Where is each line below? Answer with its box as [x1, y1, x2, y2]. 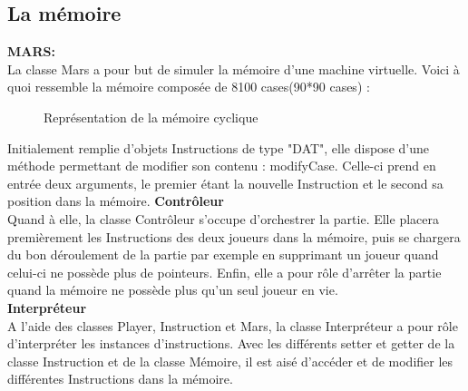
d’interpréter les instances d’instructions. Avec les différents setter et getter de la [7, 334, 455, 353]
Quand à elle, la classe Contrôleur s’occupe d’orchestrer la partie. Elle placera [7, 209, 439, 228]
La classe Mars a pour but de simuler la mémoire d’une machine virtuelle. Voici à [7, 59, 460, 78]
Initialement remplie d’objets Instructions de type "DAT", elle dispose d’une [7, 138, 429, 157]
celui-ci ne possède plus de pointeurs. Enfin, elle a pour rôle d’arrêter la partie [7, 262, 442, 281]
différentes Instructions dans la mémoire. [7, 369, 233, 388]
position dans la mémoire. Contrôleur [7, 191, 224, 210]
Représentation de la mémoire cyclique [44, 107, 258, 126]
